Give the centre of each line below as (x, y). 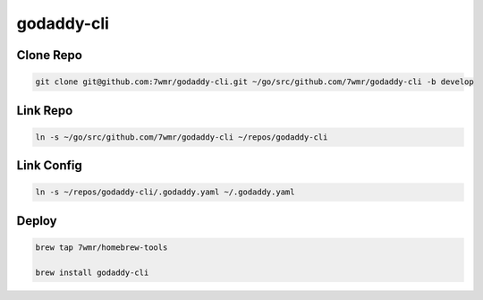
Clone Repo (49, 55)
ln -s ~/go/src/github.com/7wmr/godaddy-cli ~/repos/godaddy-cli (182, 137)
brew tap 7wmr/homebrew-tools (102, 247)
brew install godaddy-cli (92, 272)
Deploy (37, 221)
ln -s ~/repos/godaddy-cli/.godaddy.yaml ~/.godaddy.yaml (165, 192)
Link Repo (45, 111)
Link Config (49, 166)
